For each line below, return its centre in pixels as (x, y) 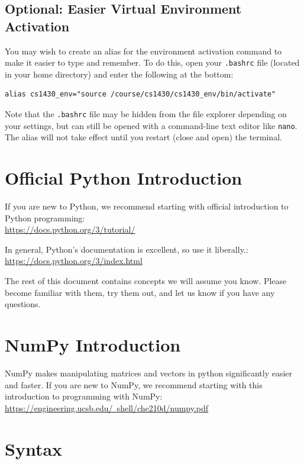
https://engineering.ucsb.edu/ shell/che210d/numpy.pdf (107, 407)
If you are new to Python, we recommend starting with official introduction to (147, 206)
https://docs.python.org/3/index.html (74, 261)
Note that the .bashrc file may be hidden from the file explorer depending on (146, 114)
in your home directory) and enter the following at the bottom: (119, 74)
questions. (23, 304)
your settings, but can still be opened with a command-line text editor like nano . (151, 125)
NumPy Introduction (93, 344)
